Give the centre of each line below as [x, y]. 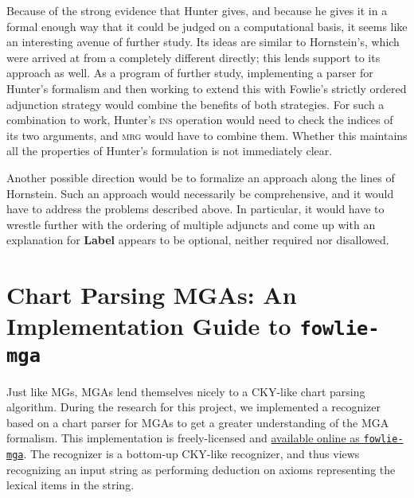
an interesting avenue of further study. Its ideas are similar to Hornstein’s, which [203, 42]
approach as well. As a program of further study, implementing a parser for [190, 73]
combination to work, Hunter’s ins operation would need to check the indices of [200, 120]
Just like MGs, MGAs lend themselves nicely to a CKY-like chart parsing [186, 391]
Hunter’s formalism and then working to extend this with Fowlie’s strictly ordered [207, 88]
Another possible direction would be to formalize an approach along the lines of [201, 177]
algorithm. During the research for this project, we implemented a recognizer [194, 407]
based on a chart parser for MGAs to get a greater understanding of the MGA [198, 422]
